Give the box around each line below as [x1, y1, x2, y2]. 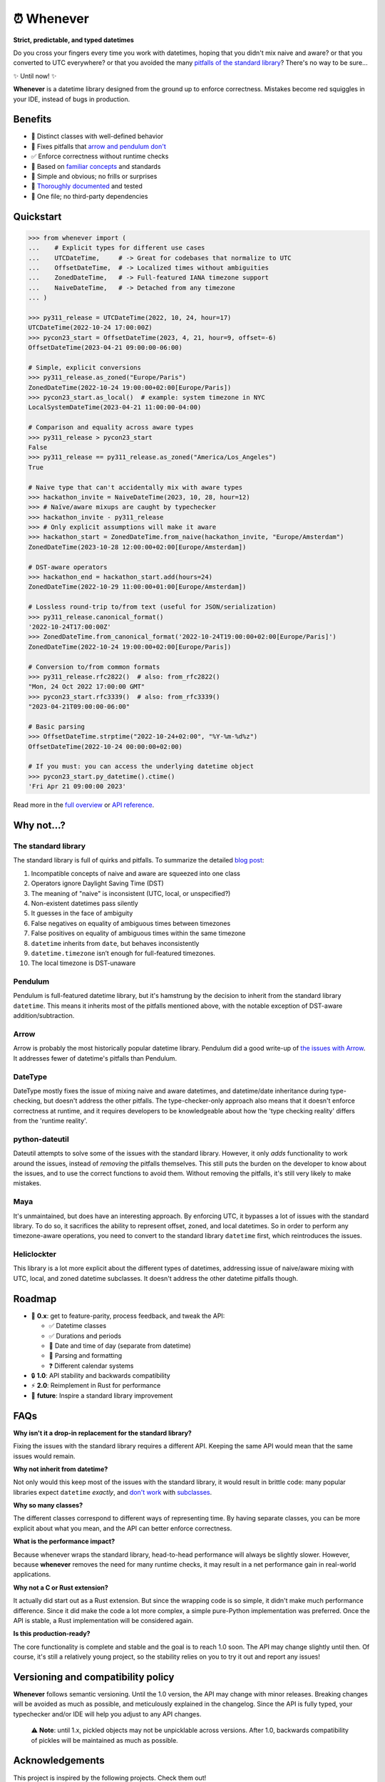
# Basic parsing [28, 722, 86, 731]
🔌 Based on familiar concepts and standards [31, 162, 161, 170]
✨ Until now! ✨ [13, 71, 57, 80]
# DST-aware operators [28, 563, 108, 571]
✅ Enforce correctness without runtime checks [31, 152, 169, 160]
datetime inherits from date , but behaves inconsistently [31, 939, 200, 947]
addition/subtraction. [13, 1011, 75, 1020]
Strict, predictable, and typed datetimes [13, 36, 135, 44]
